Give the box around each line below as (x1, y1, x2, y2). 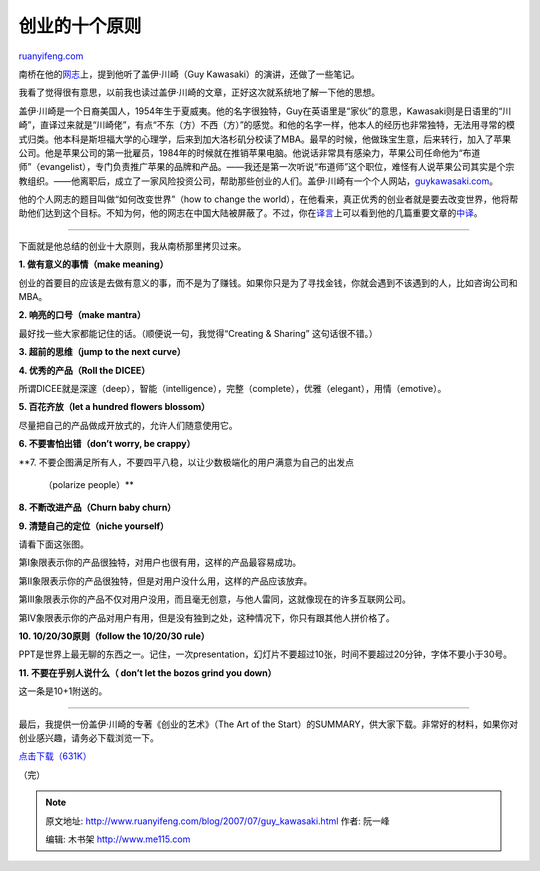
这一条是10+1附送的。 (18, 685, 108, 697)
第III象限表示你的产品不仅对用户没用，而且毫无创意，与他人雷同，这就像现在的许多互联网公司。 (18, 593, 412, 605)
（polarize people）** (43, 478, 134, 490)
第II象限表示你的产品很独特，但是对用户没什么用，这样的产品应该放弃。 (18, 575, 313, 587)
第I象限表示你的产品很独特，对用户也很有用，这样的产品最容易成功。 (18, 556, 302, 569)
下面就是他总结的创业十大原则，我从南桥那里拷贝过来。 (18, 240, 247, 252)
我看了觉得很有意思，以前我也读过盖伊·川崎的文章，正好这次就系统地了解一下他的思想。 (18, 86, 381, 99)
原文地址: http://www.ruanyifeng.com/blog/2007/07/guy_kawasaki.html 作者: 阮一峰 (45, 815, 390, 827)
